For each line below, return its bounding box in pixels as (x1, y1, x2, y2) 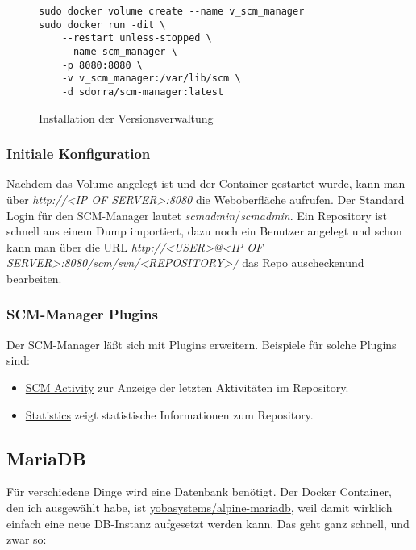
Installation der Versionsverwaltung (39, 109, 214, 126)
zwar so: (6, 531, 47, 548)
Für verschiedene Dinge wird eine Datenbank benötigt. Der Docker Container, (6, 483, 392, 500)
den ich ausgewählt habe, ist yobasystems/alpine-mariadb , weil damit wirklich (6, 498, 393, 515)
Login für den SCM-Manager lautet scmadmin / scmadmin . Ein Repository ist (6, 206, 388, 223)
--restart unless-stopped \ (61, 32, 212, 44)
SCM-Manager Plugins (6, 304, 158, 324)
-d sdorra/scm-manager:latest (61, 85, 224, 98)
